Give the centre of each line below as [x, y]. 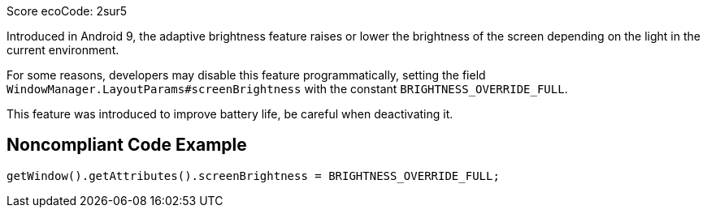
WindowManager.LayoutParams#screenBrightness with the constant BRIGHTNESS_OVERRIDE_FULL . [287, 89]
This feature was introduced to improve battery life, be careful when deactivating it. [230, 114]
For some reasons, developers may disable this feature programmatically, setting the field [246, 75]
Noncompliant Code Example [127, 145]
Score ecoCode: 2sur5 [67, 11]
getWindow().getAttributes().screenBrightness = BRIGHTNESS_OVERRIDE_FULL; [253, 175]
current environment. [63, 50]
